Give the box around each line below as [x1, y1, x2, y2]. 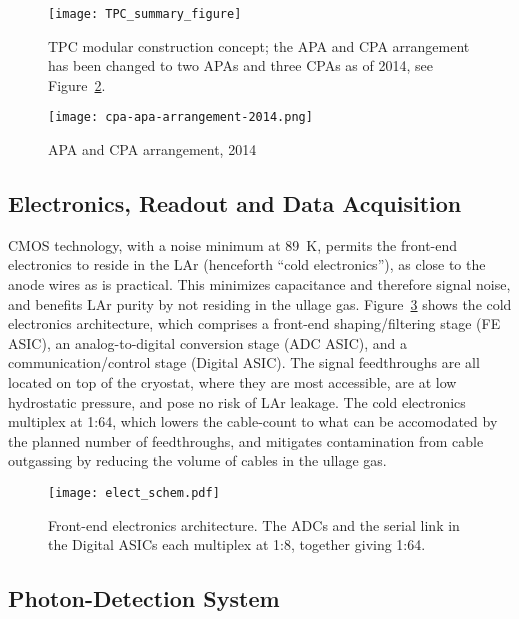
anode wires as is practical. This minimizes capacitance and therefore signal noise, [8, 274, 511, 295]
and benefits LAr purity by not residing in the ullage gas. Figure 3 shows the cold [8, 293, 512, 314]
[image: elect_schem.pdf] [48, 486, 220, 501]
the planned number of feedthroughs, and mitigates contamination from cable [8, 430, 484, 451]
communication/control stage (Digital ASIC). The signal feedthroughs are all [8, 352, 480, 373]
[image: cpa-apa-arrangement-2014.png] [48, 110, 313, 125]
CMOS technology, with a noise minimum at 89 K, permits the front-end [8, 234, 458, 255]
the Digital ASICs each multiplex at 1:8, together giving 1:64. [48, 534, 426, 555]
